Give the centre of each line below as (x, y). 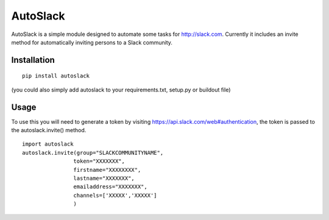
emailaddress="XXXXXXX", (110, 187)
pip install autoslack (56, 76)
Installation (33, 60)
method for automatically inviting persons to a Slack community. (92, 42)
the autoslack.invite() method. (49, 130)
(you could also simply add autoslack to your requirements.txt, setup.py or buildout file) (121, 90)
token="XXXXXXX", (99, 161)
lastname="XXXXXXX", (104, 178)
